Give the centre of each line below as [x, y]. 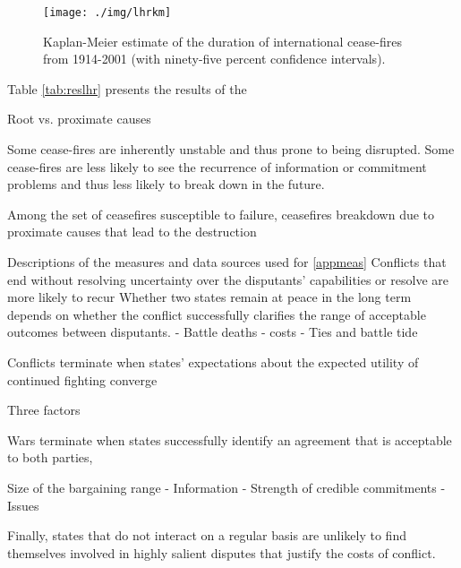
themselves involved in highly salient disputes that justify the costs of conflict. [222, 552]
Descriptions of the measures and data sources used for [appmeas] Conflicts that [227, 262]
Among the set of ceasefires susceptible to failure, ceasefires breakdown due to [221, 214]
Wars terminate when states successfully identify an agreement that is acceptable [230, 439]
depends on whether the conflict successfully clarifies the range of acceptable [217, 314]
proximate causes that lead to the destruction [132, 232]
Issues [23, 505]
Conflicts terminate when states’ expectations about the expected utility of [213, 361]
